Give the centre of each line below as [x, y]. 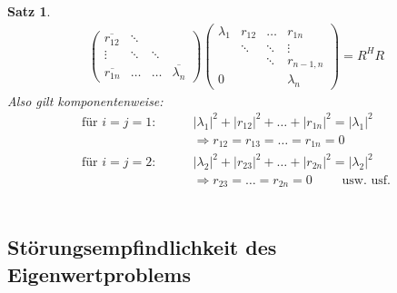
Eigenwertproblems [99, 273]
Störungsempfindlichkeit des [142, 247]
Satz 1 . [29, 11]
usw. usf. [366, 181]
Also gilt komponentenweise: [85, 100]
